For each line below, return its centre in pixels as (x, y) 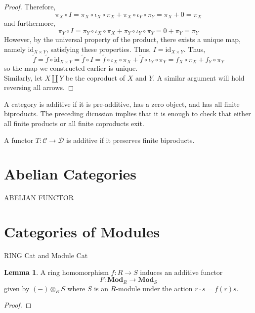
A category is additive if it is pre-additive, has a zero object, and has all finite (122, 104)
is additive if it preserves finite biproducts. (130, 140)
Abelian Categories (70, 174)
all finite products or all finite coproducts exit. (74, 123)
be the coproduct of (95, 77)
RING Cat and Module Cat (46, 255)
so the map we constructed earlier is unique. (71, 67)
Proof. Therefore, (30, 6)
